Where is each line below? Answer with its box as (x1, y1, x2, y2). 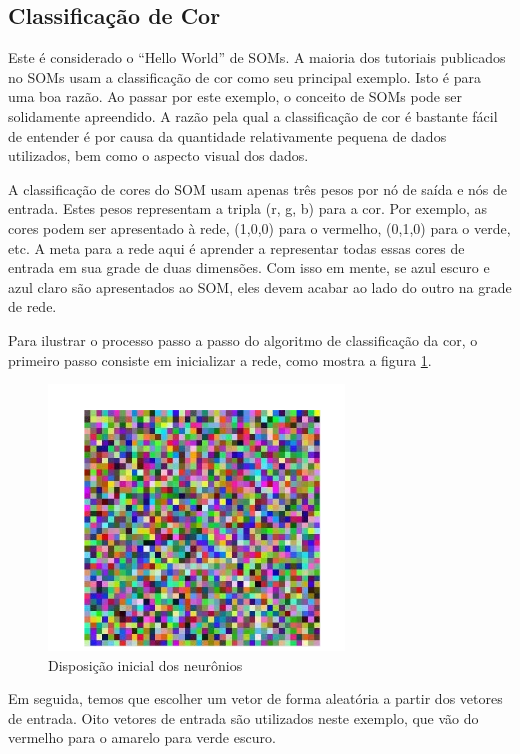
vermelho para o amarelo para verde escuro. (8, 727, 276, 748)
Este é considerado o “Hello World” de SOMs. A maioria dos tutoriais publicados (8, 47, 506, 68)
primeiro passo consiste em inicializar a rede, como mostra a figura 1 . (8, 349, 432, 370)
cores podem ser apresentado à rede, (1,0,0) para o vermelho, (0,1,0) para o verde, (8, 217, 511, 238)
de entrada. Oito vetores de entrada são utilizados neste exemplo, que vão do (8, 707, 479, 728)
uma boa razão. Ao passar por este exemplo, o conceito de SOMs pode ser (8, 86, 462, 107)
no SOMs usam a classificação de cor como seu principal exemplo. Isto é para (8, 66, 482, 87)
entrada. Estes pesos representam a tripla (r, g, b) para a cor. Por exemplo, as (8, 198, 488, 219)
